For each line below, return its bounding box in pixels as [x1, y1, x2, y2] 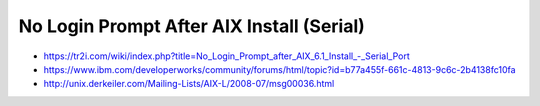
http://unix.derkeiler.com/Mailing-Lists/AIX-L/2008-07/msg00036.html [43, 78, 335, 90]
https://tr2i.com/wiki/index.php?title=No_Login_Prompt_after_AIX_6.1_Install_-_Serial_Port [43, 50, 410, 62]
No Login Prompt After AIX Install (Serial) [18, 15, 365, 37]
